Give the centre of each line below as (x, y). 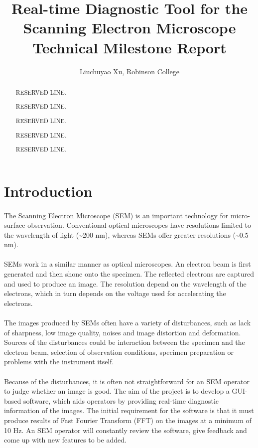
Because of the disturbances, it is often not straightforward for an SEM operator (127, 381)
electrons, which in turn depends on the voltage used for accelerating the (115, 293)
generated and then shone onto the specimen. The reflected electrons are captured (129, 274)
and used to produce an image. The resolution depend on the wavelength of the (125, 283)
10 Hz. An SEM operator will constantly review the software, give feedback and (126, 430)
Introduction (48, 191)
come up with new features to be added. (65, 440)
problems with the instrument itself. (59, 362)
